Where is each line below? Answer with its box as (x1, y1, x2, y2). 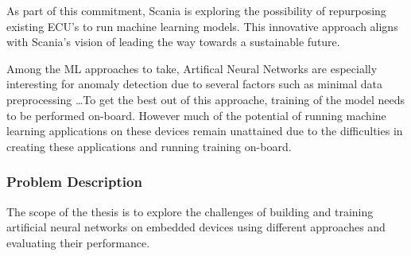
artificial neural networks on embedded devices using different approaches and (6, 219, 386, 235)
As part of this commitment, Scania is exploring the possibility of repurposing (6, 2, 386, 18)
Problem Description (6, 172, 142, 192)
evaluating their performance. (6, 234, 150, 250)
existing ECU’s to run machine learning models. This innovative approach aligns (6, 17, 398, 34)
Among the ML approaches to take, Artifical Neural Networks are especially (6, 60, 378, 76)
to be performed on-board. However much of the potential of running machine (6, 107, 386, 123)
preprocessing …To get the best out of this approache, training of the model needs (6, 91, 405, 107)
